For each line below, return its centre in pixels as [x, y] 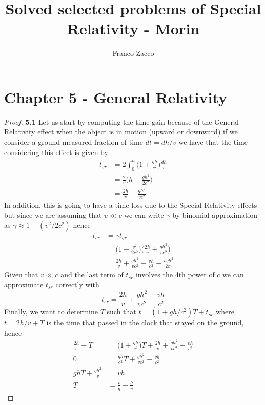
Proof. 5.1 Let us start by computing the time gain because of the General [121, 121]
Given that [21, 274]
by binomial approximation [215, 215]
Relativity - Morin [133, 28]
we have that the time [213, 142]
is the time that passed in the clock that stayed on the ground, [145, 323]
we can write [144, 215]
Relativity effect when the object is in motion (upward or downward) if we [121, 132]
